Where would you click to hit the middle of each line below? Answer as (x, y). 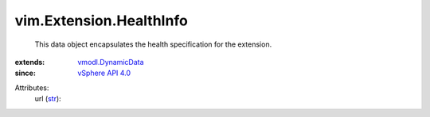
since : (25, 73)
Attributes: (32, 88)
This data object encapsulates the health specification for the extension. (153, 44)
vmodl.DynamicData (111, 62)
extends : (30, 62)
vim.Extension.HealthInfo (102, 21)
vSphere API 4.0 (104, 73)
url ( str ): (48, 99)
